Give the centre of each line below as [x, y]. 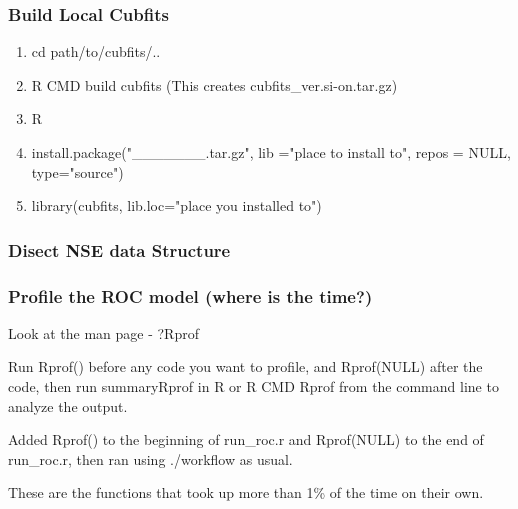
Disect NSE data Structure [119, 249]
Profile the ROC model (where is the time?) [190, 295]
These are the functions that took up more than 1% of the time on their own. [246, 492]
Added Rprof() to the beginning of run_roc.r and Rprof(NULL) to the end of [246, 439]
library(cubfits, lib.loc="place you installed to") [176, 205]
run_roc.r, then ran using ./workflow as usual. [150, 458]
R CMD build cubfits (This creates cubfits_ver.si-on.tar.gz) [214, 84]
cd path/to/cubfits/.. [96, 51]
